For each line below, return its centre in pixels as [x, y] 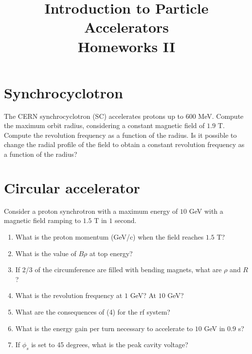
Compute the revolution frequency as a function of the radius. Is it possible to [120, 135]
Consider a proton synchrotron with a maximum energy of [91, 211]
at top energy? [111, 253]
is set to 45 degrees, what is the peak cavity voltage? [110, 345]
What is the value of [46, 253]
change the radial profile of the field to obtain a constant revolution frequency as [124, 144]
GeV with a [206, 211]
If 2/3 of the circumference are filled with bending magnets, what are [118, 270]
